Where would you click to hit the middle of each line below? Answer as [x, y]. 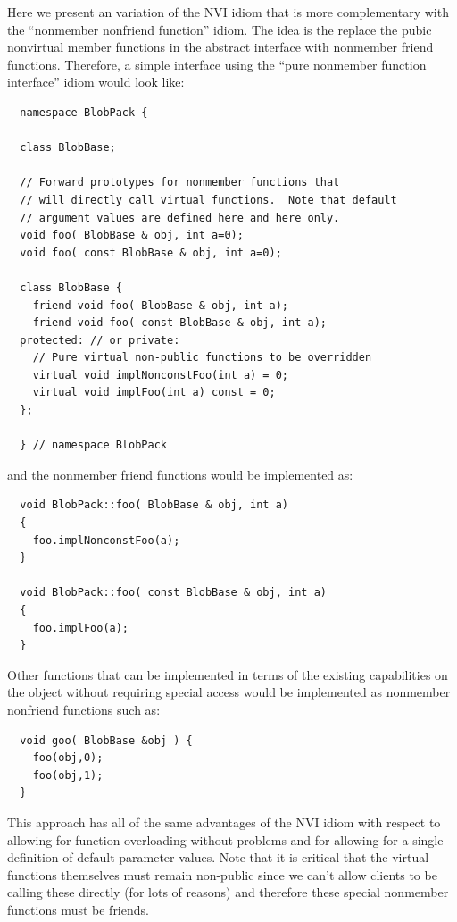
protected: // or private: [100, 340]
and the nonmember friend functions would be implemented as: [180, 474]
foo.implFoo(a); [81, 628]
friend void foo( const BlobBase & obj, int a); [179, 323]
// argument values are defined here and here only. [180, 218]
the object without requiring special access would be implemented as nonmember [229, 692]
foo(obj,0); [68, 758]
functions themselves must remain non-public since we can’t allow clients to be [222, 874]
